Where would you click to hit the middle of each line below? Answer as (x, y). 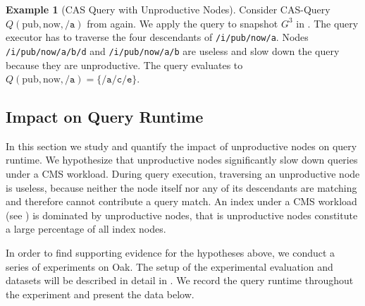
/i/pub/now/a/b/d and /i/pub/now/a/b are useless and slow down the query (173, 50)
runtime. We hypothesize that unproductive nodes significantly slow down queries (182, 160)
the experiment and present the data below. (100, 294)
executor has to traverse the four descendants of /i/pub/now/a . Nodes (157, 37)
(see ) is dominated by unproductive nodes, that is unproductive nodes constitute (182, 215)
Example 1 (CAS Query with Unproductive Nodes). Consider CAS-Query (168, 9)
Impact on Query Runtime (105, 117)
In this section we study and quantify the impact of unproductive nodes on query (181, 146)
